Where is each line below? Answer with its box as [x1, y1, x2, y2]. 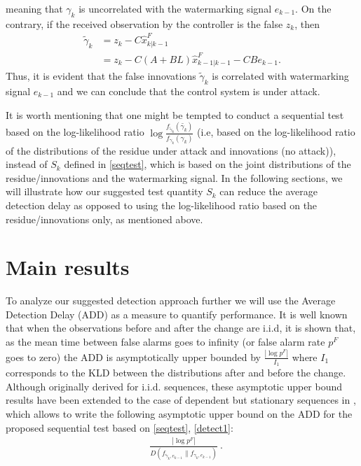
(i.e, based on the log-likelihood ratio [197, 125, 355, 139]
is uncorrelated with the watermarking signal [79, 1, 272, 15]
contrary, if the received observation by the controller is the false [6, 16, 283, 31]
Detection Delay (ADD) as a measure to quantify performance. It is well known [6, 306, 348, 321]
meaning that [6, 1, 63, 15]
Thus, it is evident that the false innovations [6, 69, 196, 83]
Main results [6, 253, 130, 281]
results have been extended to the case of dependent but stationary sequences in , [6, 393, 356, 407]
